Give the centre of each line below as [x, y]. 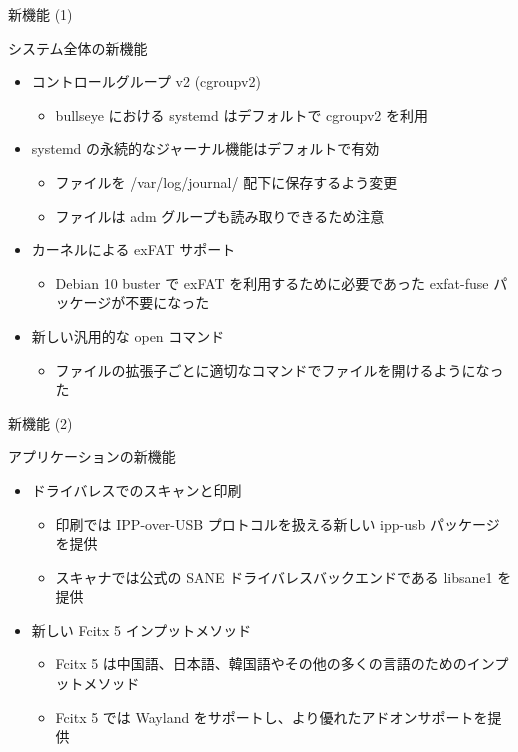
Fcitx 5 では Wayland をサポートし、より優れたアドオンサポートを [271, 716]
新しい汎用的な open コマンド [128, 335]
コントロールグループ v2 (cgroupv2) [146, 81]
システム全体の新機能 [78, 47]
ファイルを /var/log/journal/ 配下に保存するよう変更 [226, 181]
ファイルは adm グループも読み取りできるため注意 [220, 215]
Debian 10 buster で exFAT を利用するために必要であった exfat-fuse [272, 282]
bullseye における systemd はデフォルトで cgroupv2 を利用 [242, 114]
